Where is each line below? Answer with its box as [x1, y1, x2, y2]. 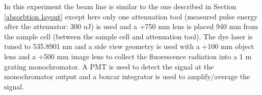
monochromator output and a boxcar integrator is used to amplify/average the [4, 71, 250, 82]
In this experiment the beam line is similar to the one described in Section [4, 1, 237, 11]
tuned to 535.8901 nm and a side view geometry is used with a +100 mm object [4, 41, 254, 52]
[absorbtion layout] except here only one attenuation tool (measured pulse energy [4, 11, 258, 21]
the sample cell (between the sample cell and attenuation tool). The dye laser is [4, 31, 253, 41]
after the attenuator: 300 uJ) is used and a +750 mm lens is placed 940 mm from [4, 21, 258, 32]
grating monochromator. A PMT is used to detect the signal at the [4, 61, 214, 72]
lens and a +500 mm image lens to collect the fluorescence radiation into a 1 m [4, 51, 252, 61]
